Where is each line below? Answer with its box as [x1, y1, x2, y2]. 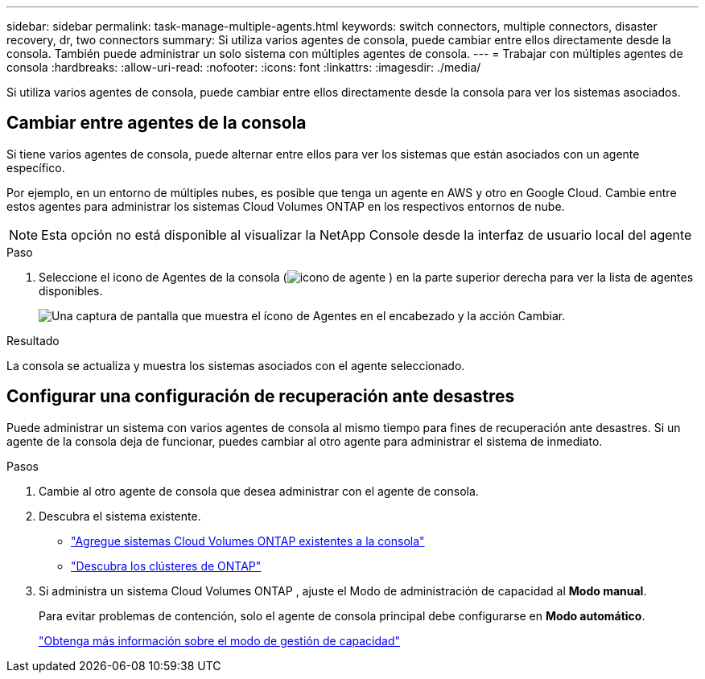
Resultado [6, 333, 60, 348]
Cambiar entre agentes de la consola [6, 113, 307, 134]
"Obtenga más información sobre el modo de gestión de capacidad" [39, 633, 401, 648]
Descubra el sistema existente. [39, 508, 201, 523]
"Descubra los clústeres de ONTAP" [71, 558, 262, 573]
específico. [6, 160, 65, 175]
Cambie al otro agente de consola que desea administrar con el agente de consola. [39, 484, 479, 498]
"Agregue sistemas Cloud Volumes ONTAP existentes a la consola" [71, 533, 425, 548]
